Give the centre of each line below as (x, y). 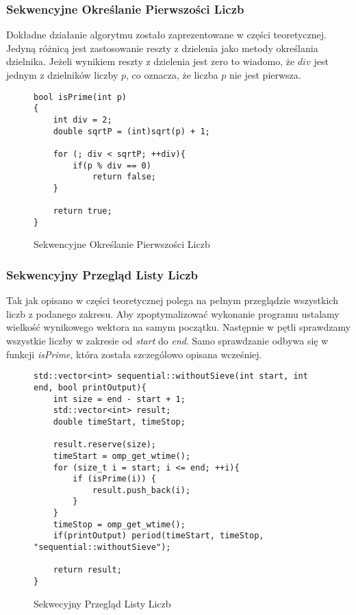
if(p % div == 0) (112, 165)
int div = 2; (82, 120)
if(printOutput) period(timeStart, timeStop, (158, 536)
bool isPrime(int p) (80, 97)
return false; (124, 177)
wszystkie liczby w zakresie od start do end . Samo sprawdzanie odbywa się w (167, 341)
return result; (87, 570)
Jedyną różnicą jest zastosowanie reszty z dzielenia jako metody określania (162, 48)
